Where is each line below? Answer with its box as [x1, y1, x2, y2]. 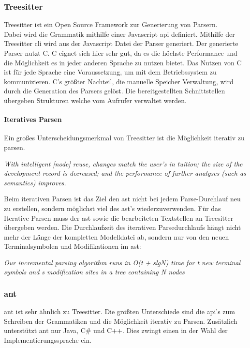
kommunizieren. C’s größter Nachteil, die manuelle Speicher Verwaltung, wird [4, 76, 234, 86]
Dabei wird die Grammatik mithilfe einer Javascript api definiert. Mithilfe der [4, 29, 235, 39]
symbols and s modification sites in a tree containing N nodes [4, 267, 185, 277]
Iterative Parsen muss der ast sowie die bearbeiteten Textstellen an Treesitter [4, 212, 234, 223]
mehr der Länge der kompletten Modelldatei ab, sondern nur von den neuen [4, 231, 229, 242]
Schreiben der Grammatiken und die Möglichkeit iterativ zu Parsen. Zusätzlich [4, 316, 237, 326]
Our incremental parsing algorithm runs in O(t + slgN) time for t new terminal [4, 257, 241, 267]
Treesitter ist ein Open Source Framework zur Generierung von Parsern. [4, 19, 218, 30]
